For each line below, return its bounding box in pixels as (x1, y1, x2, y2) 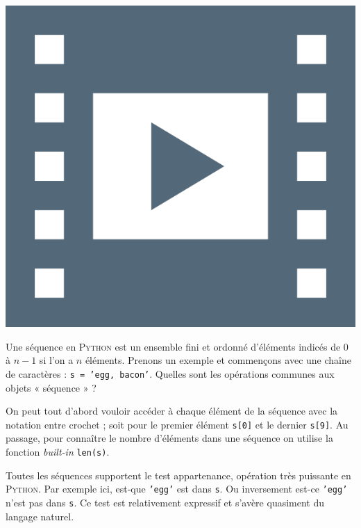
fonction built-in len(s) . (6, 445, 110, 458)
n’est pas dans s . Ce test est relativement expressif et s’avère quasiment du (6, 495, 325, 509)
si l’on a (39, 353, 74, 367)
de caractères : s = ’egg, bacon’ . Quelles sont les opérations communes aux (6, 366, 335, 381)
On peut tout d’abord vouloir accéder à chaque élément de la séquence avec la (6, 403, 338, 418)
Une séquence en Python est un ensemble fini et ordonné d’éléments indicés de (6, 339, 341, 353)
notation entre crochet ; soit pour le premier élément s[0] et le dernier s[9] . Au (6, 417, 349, 431)
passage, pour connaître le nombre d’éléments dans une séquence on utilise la (6, 431, 333, 445)
